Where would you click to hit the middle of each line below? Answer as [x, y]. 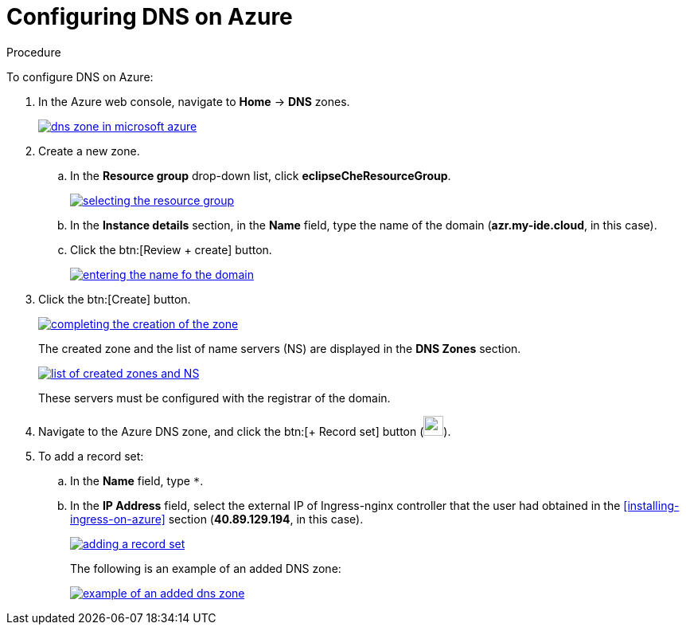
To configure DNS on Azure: [80, 76]
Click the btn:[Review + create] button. [171, 249]
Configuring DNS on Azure [150, 17]
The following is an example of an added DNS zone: [206, 568]
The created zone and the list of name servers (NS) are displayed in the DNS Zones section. [280, 348]
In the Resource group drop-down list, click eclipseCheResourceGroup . [261, 175]
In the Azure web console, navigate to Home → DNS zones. [194, 101]
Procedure [34, 52]
